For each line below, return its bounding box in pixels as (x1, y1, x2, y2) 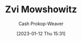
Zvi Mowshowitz (5, 4, 77, 15)
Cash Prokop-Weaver (18, 20, 64, 27)
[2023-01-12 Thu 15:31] (16, 30, 66, 36)
